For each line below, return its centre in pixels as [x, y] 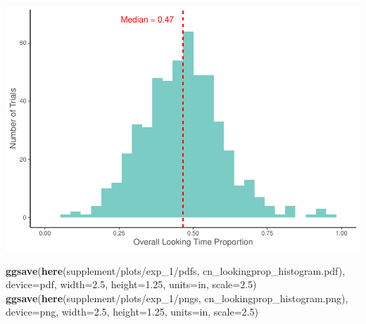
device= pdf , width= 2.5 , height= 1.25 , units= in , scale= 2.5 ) [131, 284]
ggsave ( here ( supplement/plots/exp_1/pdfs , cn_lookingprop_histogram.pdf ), [176, 270]
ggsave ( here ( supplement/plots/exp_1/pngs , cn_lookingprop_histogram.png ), [177, 298]
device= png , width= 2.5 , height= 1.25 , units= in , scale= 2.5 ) [132, 312]
